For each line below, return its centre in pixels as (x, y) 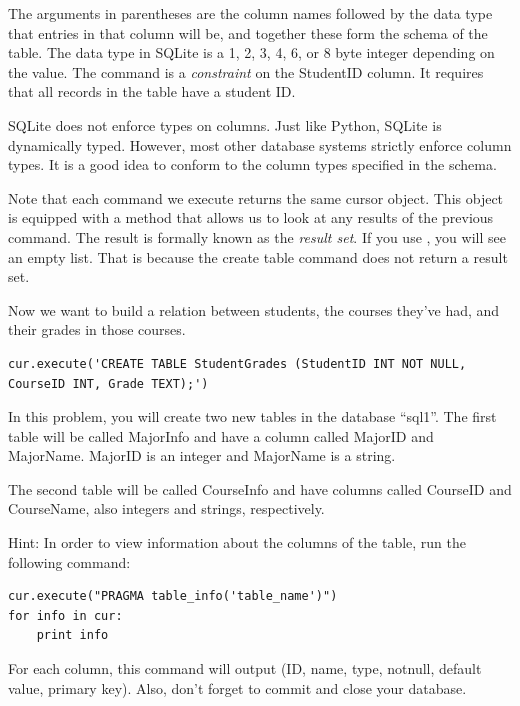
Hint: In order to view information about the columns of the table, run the (237, 542)
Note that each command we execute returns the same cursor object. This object (256, 197)
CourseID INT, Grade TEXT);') (108, 383)
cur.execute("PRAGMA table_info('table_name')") (173, 596)
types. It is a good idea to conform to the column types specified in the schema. (252, 164)
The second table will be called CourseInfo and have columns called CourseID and (260, 488)
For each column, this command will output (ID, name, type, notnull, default (245, 668)
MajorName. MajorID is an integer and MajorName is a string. (202, 455)
